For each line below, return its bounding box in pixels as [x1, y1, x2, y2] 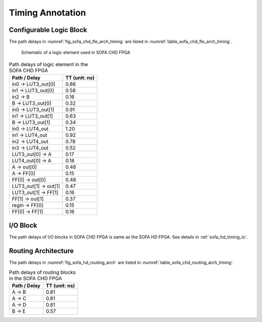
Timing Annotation [9, 7, 86, 18]
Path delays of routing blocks [9, 269, 76, 276]
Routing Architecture [9, 247, 74, 255]
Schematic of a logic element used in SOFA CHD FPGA [21, 50, 131, 55]
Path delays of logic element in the [9, 61, 88, 68]
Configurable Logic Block [9, 26, 87, 34]
